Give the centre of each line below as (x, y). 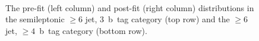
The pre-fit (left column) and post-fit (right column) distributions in (130, 7)
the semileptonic (35, 19)
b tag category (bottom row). (93, 30)
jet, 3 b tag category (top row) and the (157, 19)
